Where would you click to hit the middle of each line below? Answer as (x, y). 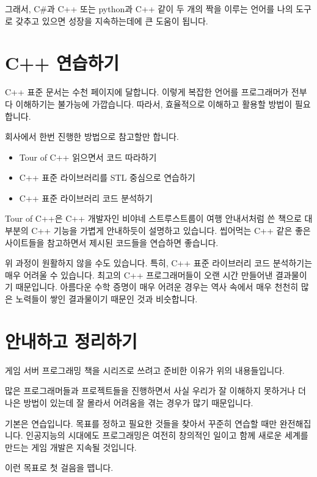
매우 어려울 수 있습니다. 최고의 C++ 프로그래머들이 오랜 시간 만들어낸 (139, 275)
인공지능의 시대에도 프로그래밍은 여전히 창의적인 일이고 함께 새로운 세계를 (167, 435)
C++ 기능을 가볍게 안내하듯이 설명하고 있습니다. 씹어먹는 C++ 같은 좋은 (171, 231)
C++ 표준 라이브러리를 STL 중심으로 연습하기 (107, 177)
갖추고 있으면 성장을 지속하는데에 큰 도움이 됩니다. (112, 20)
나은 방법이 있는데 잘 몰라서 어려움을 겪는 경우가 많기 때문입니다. (129, 402)
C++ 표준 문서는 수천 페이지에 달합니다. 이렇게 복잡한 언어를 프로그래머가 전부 (156, 92)
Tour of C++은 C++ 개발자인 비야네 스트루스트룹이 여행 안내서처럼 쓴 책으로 (153, 218)
